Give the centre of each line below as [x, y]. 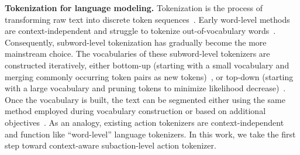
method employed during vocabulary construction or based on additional [135, 111]
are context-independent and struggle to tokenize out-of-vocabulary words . [140, 31]
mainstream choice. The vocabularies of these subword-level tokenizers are [137, 54]
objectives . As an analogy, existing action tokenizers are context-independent [144, 122]
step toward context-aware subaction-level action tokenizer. [111, 145]
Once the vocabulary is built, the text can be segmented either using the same [145, 99]
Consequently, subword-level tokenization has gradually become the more [136, 42]
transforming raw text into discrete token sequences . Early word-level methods [147, 19]
